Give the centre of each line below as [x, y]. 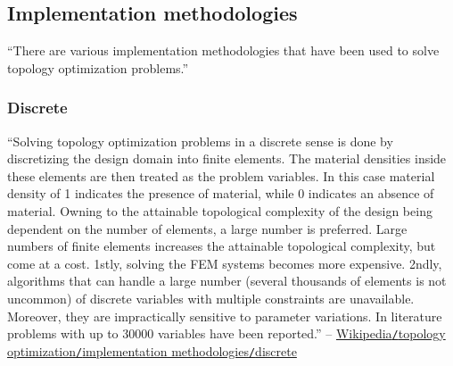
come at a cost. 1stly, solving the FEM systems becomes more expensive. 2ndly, [225, 263]
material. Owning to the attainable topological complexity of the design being [220, 210]
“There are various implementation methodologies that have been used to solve [223, 50]
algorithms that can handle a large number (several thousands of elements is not [227, 281]
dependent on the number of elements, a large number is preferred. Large [207, 228]
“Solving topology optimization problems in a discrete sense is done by [200, 141]
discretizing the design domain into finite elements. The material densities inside [227, 158]
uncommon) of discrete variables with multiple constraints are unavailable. [211, 298]
